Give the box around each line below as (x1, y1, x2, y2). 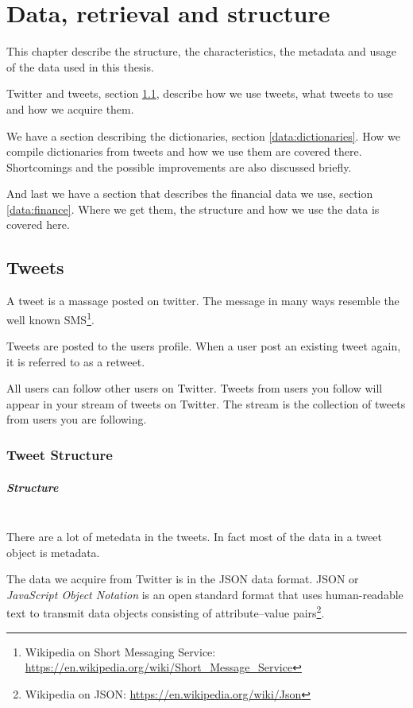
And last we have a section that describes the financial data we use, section (6, 185, 373, 202)
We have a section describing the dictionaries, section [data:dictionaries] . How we (6, 127, 400, 144)
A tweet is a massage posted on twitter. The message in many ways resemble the (6, 292, 399, 309)
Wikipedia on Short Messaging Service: (25, 643, 216, 660)
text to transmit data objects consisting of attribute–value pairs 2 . (6, 602, 325, 621)
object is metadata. (6, 544, 100, 560)
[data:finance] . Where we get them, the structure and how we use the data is (6, 200, 380, 217)
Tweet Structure (6, 445, 113, 464)
